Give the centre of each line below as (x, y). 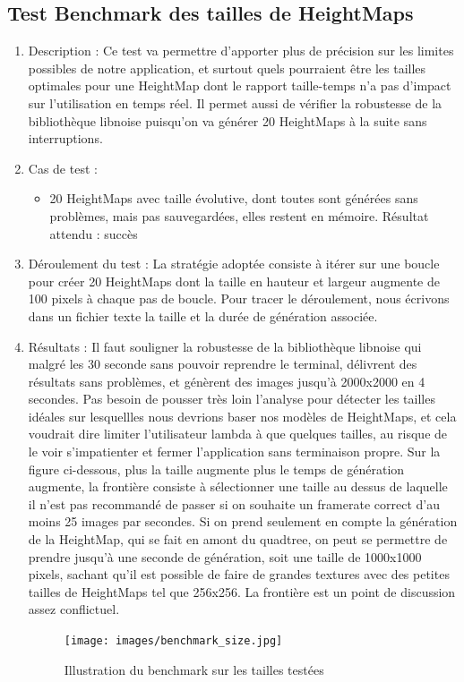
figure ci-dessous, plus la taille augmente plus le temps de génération (216, 469)
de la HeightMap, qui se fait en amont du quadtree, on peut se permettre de (238, 539)
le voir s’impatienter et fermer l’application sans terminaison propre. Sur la (234, 452)
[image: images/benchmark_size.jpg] (173, 641)
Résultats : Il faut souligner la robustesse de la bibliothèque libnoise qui (225, 346)
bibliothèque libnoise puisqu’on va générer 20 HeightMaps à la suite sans (228, 120)
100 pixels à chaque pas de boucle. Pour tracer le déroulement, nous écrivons (239, 298)
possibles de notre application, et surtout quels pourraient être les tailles (227, 68)
